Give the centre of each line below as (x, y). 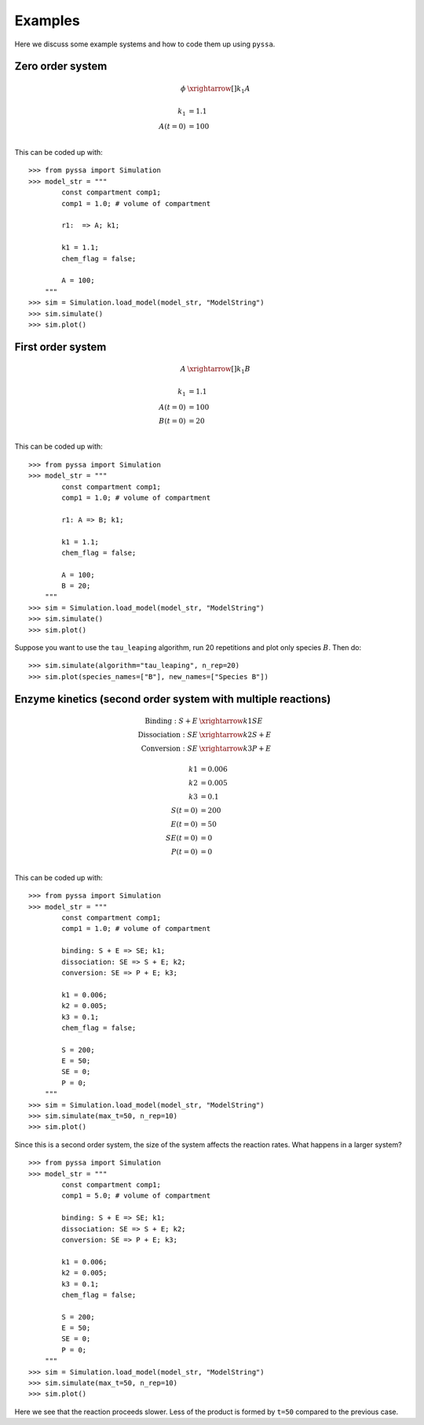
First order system (60, 347)
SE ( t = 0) (181, 838)
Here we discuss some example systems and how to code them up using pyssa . (145, 44)
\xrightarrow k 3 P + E (235, 749)
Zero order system (61, 66)
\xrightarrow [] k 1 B (219, 370)
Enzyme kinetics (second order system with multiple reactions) (173, 699)
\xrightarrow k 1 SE (231, 721)
